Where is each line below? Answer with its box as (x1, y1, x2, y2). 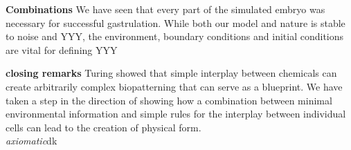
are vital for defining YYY (6, 42, 118, 57)
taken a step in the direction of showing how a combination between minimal (6, 93, 332, 107)
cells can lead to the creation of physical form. (6, 120, 201, 134)
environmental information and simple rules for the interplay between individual (6, 106, 346, 121)
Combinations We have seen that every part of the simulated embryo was (6, 2, 325, 16)
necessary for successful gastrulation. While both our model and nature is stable (6, 15, 345, 30)
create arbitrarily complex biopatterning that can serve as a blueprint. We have (6, 79, 343, 93)
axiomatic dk (6, 133, 57, 148)
